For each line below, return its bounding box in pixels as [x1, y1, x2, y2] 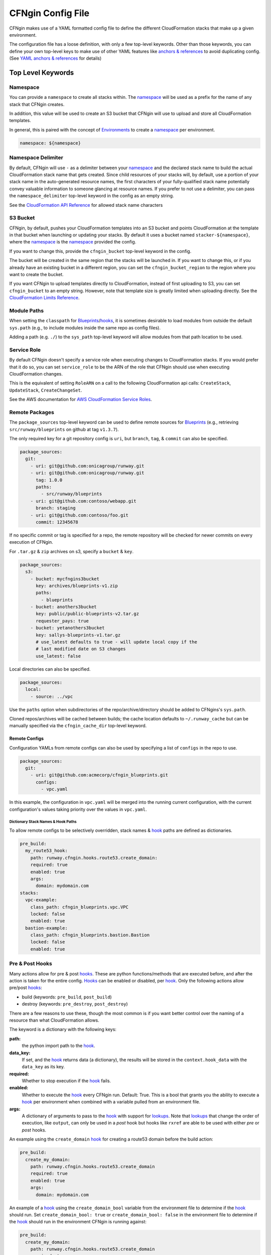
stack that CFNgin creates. [9, 101, 65, 107]
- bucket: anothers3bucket [30, 604, 97, 610]
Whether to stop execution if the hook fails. [22, 1078, 111, 1084]
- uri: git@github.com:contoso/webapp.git [30, 498, 137, 504]
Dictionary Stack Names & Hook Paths [9, 819, 77, 824]
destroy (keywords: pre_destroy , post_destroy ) [22, 1001, 128, 1007]
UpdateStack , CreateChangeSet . [9, 387, 82, 393]
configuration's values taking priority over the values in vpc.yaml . [9, 806, 147, 812]
